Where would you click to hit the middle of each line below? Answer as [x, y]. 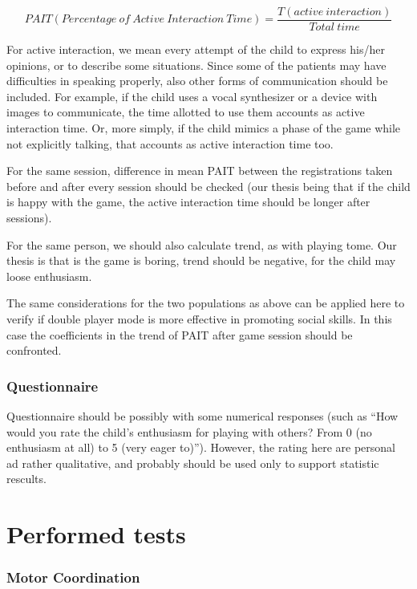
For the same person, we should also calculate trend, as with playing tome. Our [202, 244]
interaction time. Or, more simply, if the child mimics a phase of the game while [204, 128]
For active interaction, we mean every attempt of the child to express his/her [196, 49]
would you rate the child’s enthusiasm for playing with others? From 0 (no [189, 431]
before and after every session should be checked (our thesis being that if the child [208, 186]
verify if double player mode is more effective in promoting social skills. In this [199, 318]
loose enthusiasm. [49, 276]
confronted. [34, 350]
